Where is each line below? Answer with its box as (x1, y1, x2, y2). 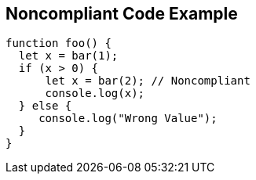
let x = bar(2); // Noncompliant (45, 74, 251, 88)
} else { (18, 99, 72, 113)
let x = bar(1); (18, 49, 119, 63)
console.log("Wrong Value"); (38, 112, 218, 125)
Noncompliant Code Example (5, 4, 238, 23)
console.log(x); (45, 87, 145, 100)
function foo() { (5, 37, 112, 50)
